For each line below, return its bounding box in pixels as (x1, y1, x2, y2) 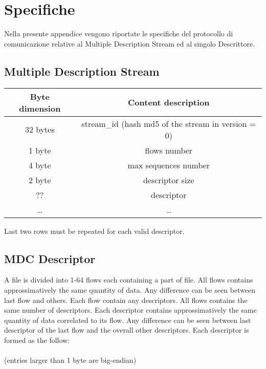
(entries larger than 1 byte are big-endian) (4, 355, 137, 365)
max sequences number (127, 159, 210, 171)
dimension (19, 102, 61, 114)
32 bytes (25, 123, 55, 136)
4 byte (29, 159, 51, 171)
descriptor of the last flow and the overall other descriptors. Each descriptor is (4, 324, 249, 335)
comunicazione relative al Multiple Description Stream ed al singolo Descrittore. (4, 38, 255, 49)
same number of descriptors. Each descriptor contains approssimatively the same (4, 305, 257, 315)
